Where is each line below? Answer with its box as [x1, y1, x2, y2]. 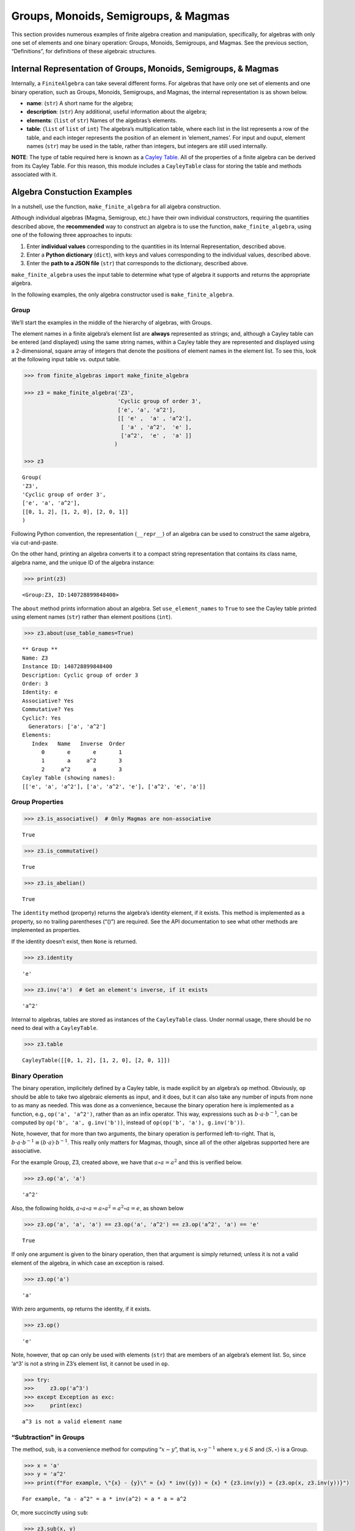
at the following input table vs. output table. [11, 356, 121, 363]
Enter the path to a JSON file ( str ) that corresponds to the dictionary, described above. [26, 260, 249, 267]
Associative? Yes [22, 697, 74, 704]
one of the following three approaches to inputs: [11, 231, 133, 239]
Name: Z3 [22, 654, 48, 661]
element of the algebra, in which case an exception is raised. [11, 1259, 164, 1266]
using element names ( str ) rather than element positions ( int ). [11, 613, 172, 621]
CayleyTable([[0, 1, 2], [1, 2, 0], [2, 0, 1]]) [22, 1057, 170, 1064]
